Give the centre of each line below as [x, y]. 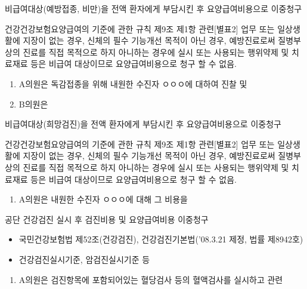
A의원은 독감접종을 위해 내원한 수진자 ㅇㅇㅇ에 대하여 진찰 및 [133, 83]
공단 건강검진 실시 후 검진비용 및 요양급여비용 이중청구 [107, 219]
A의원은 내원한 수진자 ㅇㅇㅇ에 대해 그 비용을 [103, 199]
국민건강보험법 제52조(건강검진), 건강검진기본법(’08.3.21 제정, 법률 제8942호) [161, 239]
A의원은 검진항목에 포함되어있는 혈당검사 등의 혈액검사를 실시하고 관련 [151, 279]
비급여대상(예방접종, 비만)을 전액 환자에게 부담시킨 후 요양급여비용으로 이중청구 [153, 8]
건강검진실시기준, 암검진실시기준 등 [84, 259]
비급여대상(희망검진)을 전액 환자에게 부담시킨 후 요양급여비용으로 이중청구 [143, 124]
